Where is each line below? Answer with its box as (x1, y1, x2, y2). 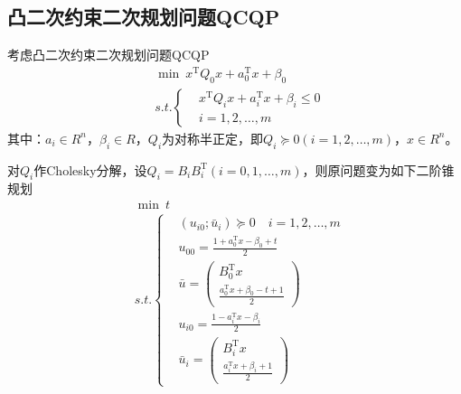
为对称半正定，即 (162, 128, 264, 147)
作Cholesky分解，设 (33, 160, 147, 179)
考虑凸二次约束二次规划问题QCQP (7, 45, 210, 64)
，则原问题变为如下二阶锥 (302, 160, 455, 179)
